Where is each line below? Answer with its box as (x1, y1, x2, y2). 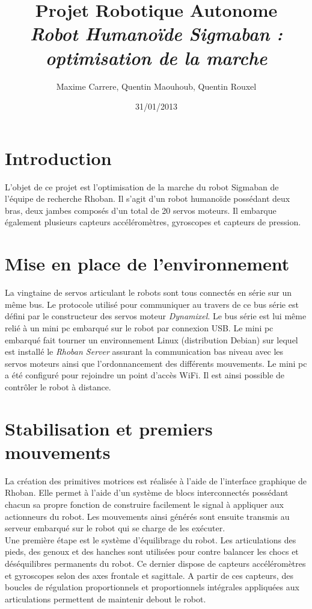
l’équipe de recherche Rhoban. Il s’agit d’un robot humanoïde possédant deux (5, 192, 290, 205)
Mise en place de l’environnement (5, 251, 290, 276)
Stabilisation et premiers (5, 416, 213, 440)
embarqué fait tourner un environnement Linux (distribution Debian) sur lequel (5, 333, 298, 346)
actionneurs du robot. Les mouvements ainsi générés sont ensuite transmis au (5, 510, 290, 522)
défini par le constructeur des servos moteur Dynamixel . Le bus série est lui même (5, 310, 307, 322)
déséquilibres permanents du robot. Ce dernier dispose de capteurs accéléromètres (5, 557, 306, 569)
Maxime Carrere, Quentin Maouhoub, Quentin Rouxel (56, 80, 257, 92)
